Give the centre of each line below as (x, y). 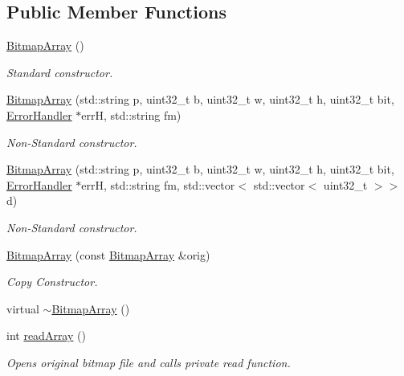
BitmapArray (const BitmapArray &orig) (108, 254)
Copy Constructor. (52, 282)
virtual (23, 308)
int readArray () (46, 335)
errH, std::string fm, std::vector (158, 184)
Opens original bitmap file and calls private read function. (149, 362)
